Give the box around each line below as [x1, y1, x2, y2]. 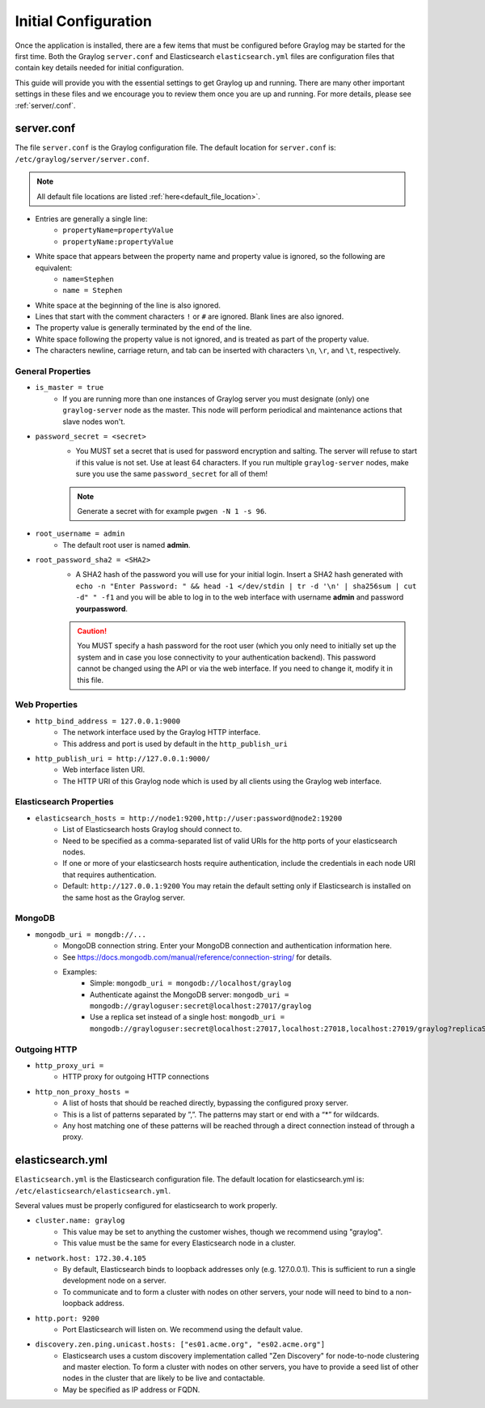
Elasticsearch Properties [15, 796, 114, 808]
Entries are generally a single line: [35, 214, 148, 223]
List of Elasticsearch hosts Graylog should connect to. [62, 825, 242, 834]
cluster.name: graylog [35, 1216, 125, 1225]
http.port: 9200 [35, 1313, 100, 1323]
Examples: [62, 967, 97, 977]
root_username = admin [35, 529, 125, 538]
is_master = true [35, 383, 104, 392]
